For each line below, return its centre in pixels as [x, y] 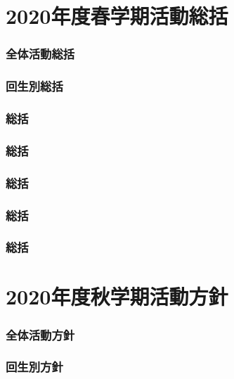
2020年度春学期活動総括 [117, 16]
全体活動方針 [40, 334]
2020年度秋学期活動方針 [117, 296]
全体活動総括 [40, 54]
